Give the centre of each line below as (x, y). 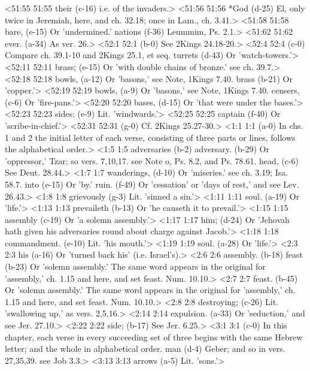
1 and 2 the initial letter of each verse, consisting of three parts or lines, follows (150, 137)
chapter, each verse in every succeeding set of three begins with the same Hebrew (154, 337)
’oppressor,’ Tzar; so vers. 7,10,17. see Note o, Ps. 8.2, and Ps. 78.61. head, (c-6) (152, 160)
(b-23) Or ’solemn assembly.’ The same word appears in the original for (135, 266)
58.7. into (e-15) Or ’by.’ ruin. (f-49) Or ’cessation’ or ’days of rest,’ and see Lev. (152, 184)
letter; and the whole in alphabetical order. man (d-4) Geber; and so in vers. (145, 349)
